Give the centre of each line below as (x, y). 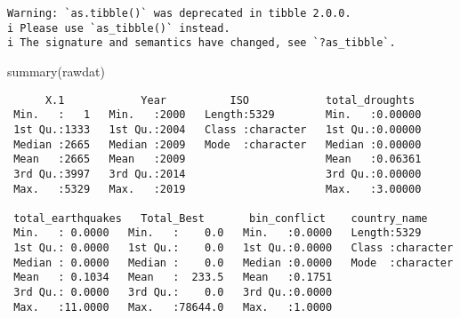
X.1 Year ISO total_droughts (230, 100)
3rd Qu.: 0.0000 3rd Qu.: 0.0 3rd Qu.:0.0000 (173, 293)
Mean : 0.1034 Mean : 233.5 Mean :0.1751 (173, 278)
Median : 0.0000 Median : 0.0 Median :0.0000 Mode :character (234, 262)
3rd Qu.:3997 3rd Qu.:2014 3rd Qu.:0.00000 (218, 174)
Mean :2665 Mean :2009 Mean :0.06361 (218, 159)
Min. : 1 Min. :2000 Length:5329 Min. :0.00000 (218, 115)
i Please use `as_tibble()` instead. (119, 28)
